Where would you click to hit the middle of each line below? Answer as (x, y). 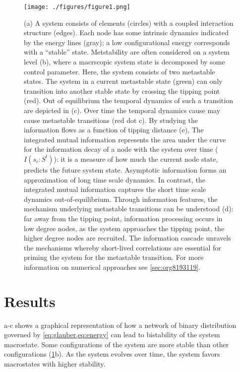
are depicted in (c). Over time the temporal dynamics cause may (122, 110)
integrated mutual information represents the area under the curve (125, 139)
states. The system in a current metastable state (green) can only (123, 81)
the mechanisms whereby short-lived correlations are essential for (122, 247)
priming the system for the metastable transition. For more (114, 257)
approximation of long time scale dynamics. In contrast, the (115, 179)
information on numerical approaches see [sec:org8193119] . (112, 267)
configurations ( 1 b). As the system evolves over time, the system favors (112, 354)
